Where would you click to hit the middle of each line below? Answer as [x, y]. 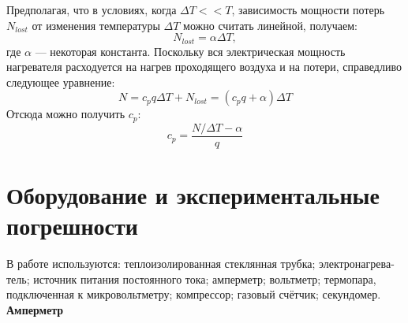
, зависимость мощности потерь [308, 9]
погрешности [72, 226]
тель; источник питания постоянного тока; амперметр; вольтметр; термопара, [191, 278]
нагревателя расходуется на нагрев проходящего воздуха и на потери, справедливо [204, 67]
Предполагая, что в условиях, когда [92, 9]
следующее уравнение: [61, 82]
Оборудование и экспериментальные [193, 195]
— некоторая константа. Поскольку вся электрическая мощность [190, 51]
